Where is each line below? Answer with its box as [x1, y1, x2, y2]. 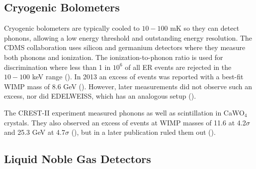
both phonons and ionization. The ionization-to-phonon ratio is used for [4, 52, 223, 62]
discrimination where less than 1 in [4, 61, 111, 72]
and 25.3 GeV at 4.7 [4, 127, 65, 137]
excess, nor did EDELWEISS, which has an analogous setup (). [4, 91, 196, 101]
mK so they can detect [170, 23, 240, 33]
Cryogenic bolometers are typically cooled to [4, 23, 140, 33]
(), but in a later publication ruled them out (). [71, 127, 216, 137]
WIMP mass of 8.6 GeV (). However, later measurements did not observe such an [4, 81, 253, 91]
